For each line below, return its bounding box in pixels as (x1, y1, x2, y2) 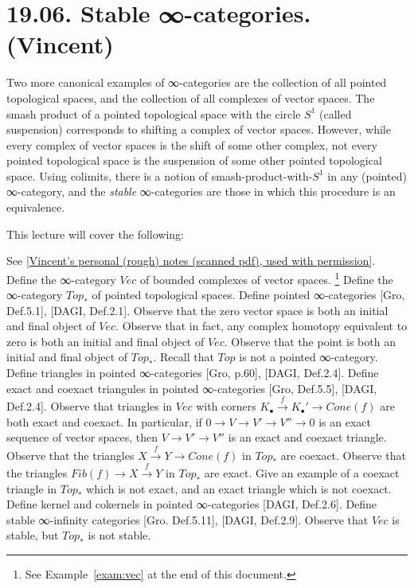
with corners (196, 398, 256, 415)
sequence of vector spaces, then (6, 429, 158, 446)
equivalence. (6, 199, 65, 216)
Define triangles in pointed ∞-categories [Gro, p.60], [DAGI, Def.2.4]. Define (6, 364, 379, 381)
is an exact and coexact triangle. (228, 429, 387, 446)
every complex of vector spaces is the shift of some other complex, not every (6, 136, 377, 153)
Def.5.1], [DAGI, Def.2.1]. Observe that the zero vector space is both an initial (6, 302, 389, 318)
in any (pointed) (327, 167, 407, 184)
